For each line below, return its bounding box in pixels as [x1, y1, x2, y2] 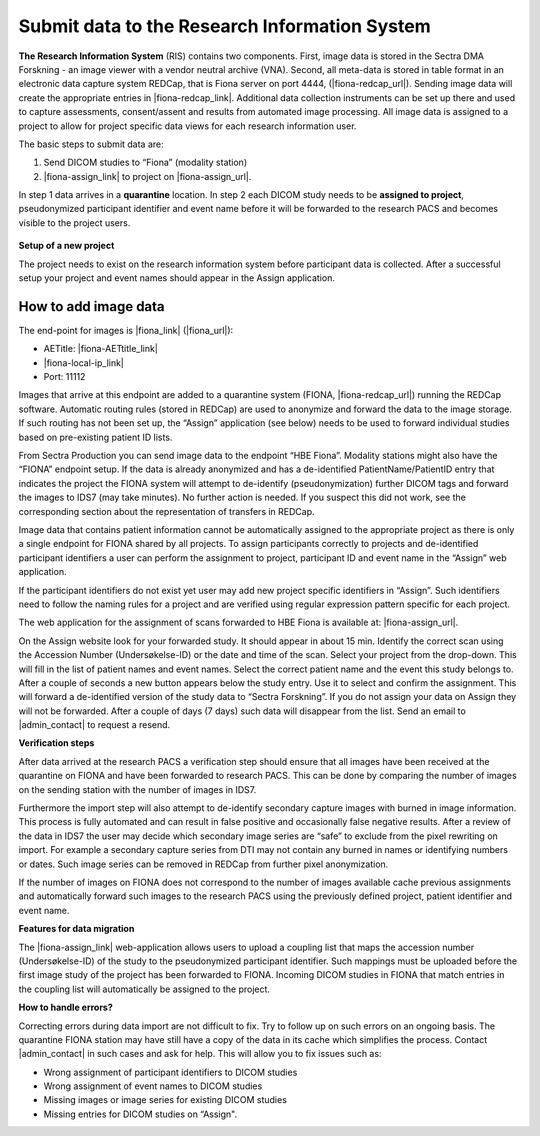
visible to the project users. [18, 216, 131, 229]
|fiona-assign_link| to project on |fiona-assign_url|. [43, 170, 252, 182]
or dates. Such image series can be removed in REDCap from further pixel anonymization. [18, 858, 389, 870]
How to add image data [18, 298, 165, 315]
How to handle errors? [18, 1001, 114, 1014]
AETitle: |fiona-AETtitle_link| [43, 343, 159, 355]
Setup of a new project [18, 240, 115, 252]
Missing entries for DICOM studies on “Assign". [43, 1108, 238, 1120]
